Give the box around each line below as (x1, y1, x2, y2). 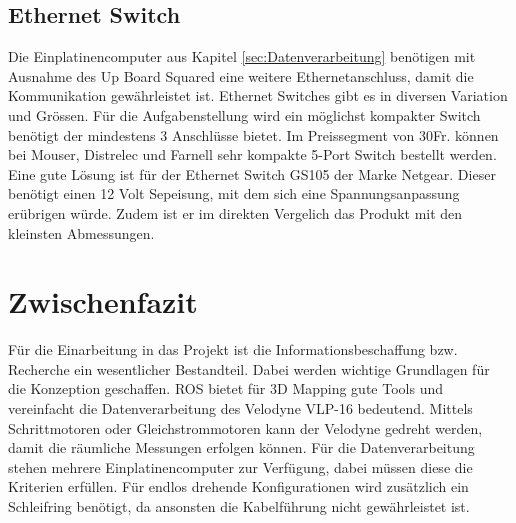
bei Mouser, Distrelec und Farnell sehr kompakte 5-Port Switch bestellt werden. (8, 144, 497, 165)
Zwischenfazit (8, 281, 198, 322)
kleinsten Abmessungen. (8, 222, 155, 243)
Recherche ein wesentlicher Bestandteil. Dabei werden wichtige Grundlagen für (8, 358, 490, 379)
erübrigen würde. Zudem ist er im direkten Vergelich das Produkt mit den (8, 202, 463, 223)
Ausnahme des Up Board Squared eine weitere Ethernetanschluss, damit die (8, 65, 474, 86)
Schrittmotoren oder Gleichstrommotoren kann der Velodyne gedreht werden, (8, 417, 483, 438)
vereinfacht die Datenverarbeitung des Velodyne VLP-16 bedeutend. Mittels (8, 398, 473, 419)
